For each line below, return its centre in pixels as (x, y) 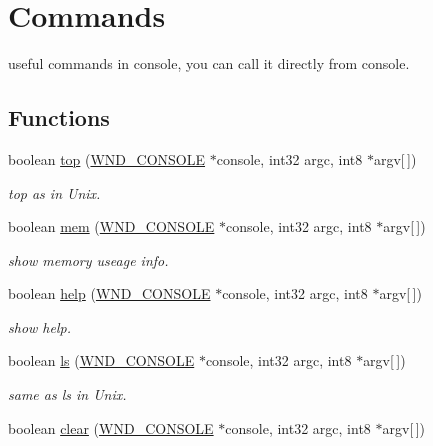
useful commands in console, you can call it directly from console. (209, 63)
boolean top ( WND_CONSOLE (107, 158)
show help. (39, 326)
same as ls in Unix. (67, 394)
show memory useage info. (88, 259)
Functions (59, 117)
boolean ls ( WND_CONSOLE (101, 360)
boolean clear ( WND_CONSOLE (111, 427)
